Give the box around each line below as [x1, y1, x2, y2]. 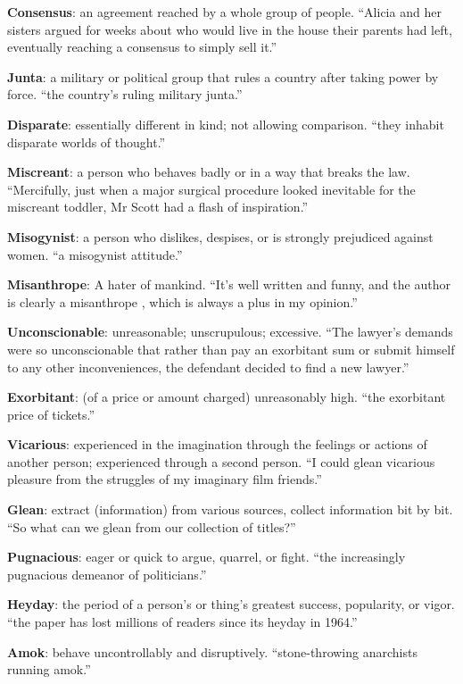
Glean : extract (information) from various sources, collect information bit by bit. [7, 500, 453, 519]
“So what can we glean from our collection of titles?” [7, 517, 296, 536]
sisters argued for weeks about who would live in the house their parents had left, [7, 20, 452, 38]
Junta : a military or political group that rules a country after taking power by [7, 67, 439, 86]
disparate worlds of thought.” [7, 132, 166, 151]
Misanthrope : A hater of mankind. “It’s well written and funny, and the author [7, 275, 451, 294]
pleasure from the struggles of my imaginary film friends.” [7, 470, 322, 488]
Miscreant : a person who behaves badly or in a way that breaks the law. [7, 163, 410, 181]
